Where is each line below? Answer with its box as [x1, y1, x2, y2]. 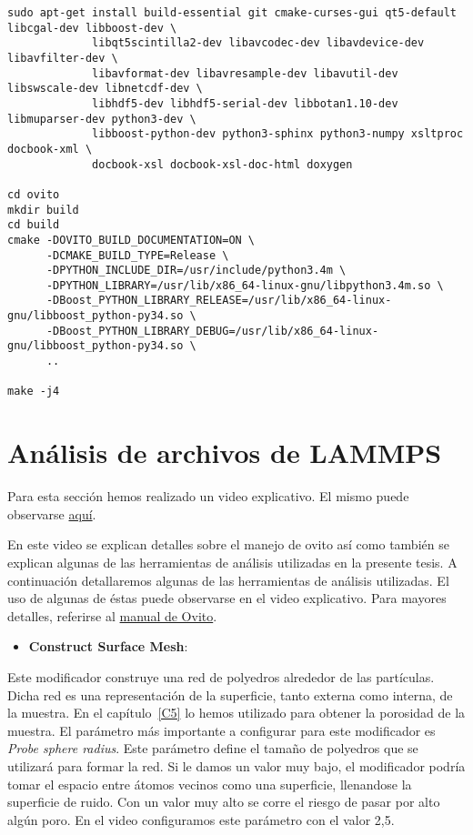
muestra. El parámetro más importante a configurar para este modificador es [7, 720, 436, 739]
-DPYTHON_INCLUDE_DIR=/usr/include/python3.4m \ [45, 264, 347, 277]
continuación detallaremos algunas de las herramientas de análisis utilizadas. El [7, 570, 449, 589]
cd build [7, 218, 60, 232]
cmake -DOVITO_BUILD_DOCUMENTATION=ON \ [7, 233, 256, 246]
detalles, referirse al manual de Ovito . [7, 606, 217, 625]
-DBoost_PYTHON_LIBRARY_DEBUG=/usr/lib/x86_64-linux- [45, 324, 379, 337]
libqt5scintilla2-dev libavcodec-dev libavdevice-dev [92, 36, 425, 50]
